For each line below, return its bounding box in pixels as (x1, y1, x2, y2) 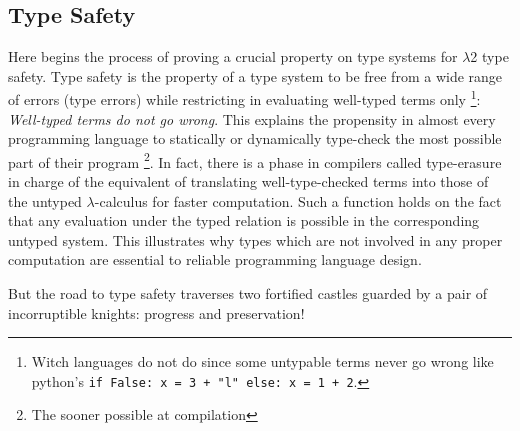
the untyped (8, 190, 82, 211)
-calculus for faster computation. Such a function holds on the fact (94, 190, 502, 211)
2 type (470, 46, 509, 67)
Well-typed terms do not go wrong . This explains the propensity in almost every (8, 108, 496, 129)
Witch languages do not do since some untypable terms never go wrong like (31, 351, 494, 372)
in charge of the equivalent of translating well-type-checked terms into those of (8, 171, 489, 192)
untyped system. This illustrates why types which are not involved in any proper (8, 229, 503, 250)
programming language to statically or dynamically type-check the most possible (8, 128, 502, 149)
